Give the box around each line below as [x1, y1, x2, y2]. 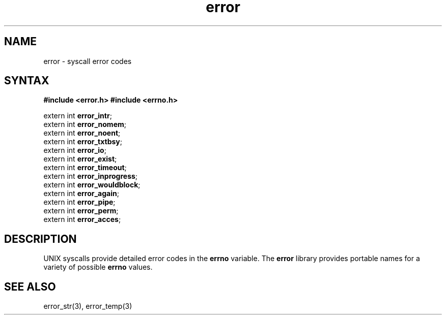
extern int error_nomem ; [43, 120, 126, 129]
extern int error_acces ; [43, 215, 121, 224]
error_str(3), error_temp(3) [43, 302, 132, 311]
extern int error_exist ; [43, 154, 117, 164]
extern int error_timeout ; [43, 163, 127, 172]
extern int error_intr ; [43, 111, 112, 120]
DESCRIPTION [4, 232, 77, 245]
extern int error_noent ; [43, 129, 121, 138]
